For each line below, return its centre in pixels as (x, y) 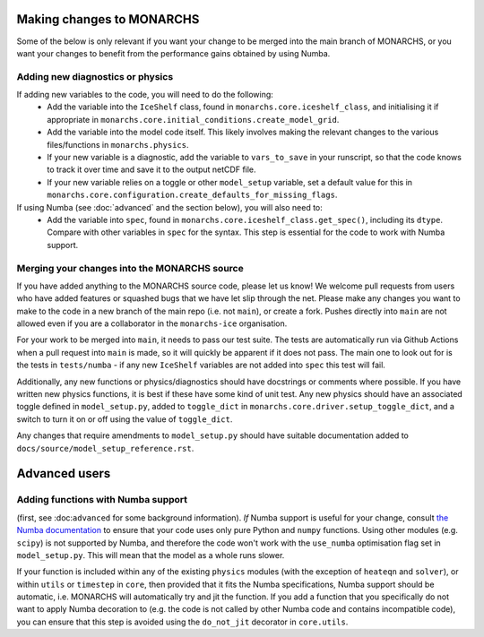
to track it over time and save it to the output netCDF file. (151, 169)
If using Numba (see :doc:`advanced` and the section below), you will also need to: (169, 207)
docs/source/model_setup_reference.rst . (105, 448)
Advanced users (64, 473)
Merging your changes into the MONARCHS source (130, 268)
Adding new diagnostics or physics (95, 76)
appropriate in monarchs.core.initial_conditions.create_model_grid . (193, 119)
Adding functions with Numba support (102, 500)
